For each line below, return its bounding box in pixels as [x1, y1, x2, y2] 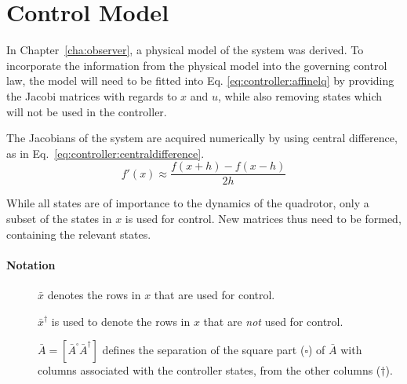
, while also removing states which [218, 87, 383, 104]
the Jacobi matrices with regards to [6, 87, 177, 104]
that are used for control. [154, 286, 275, 302]
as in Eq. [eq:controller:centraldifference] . [6, 144, 205, 161]
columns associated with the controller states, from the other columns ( [38, 362, 381, 379]
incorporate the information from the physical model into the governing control [6, 57, 387, 73]
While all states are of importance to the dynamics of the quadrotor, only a [6, 195, 369, 211]
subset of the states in [6, 210, 112, 226]
